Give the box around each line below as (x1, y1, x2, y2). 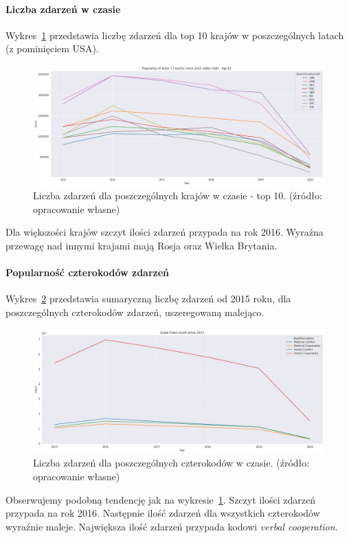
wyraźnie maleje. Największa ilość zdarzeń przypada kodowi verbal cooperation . (5, 519, 338, 533)
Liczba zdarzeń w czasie (5, 1, 121, 16)
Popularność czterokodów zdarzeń (5, 265, 170, 280)
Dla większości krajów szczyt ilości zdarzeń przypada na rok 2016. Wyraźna (5, 225, 324, 239)
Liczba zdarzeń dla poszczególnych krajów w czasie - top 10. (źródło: (33, 188, 322, 203)
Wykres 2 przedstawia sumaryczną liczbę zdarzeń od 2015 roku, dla (5, 291, 291, 306)
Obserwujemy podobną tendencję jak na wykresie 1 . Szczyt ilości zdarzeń (5, 492, 316, 506)
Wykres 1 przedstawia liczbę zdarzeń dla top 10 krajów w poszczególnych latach (5, 27, 344, 42)
